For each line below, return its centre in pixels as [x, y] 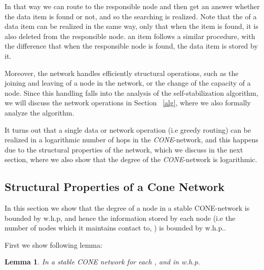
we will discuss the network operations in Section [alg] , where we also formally [128, 103]
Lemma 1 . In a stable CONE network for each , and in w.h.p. [102, 262]
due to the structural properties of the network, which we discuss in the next [124, 149]
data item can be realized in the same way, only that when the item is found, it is [131, 26]
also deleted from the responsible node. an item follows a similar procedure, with [130, 36]
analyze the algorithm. [40, 112]
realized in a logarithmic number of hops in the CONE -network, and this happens [131, 140]
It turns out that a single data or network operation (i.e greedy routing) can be [128, 129]
